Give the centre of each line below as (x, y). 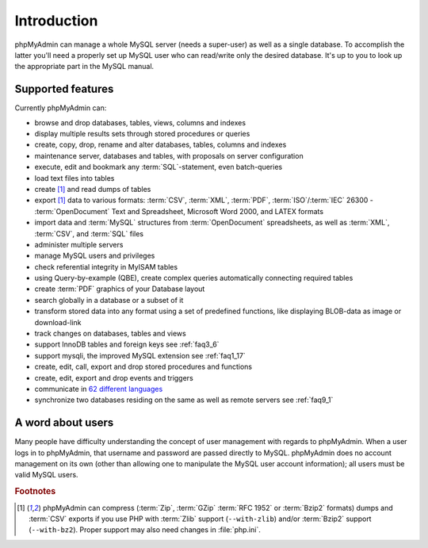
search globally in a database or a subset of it (109, 300)
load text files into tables (75, 178)
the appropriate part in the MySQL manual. (84, 67)
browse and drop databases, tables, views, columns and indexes (140, 122)
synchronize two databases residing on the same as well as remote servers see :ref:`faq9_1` (184, 400)
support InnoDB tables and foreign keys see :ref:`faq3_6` (127, 344)
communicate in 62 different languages (99, 389)
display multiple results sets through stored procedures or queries (142, 134)
